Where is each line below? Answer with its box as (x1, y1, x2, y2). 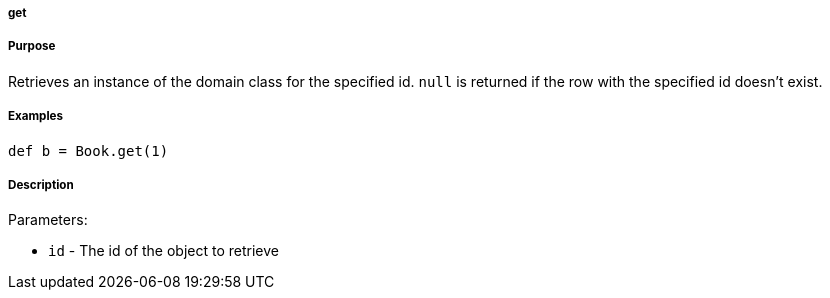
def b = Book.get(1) (8, 142, 169, 159)
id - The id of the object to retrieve (48, 242, 279, 260)
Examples (8, 109, 63, 124)
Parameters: (8, 211, 88, 229)
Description (8, 177, 74, 192)
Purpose (8, 39, 56, 54)
